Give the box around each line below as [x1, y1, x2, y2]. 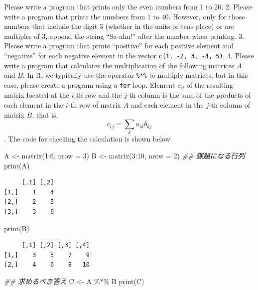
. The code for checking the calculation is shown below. [4, 134, 172, 144]
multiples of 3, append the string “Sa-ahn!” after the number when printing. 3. [4, 30, 244, 41]
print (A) [4, 160, 30, 170]
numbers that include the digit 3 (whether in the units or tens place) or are [4, 21, 235, 31]
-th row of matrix [68, 99, 121, 110]
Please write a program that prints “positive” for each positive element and [4, 40, 234, 51]
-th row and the [74, 90, 122, 100]
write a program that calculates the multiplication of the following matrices [4, 60, 235, 70]
